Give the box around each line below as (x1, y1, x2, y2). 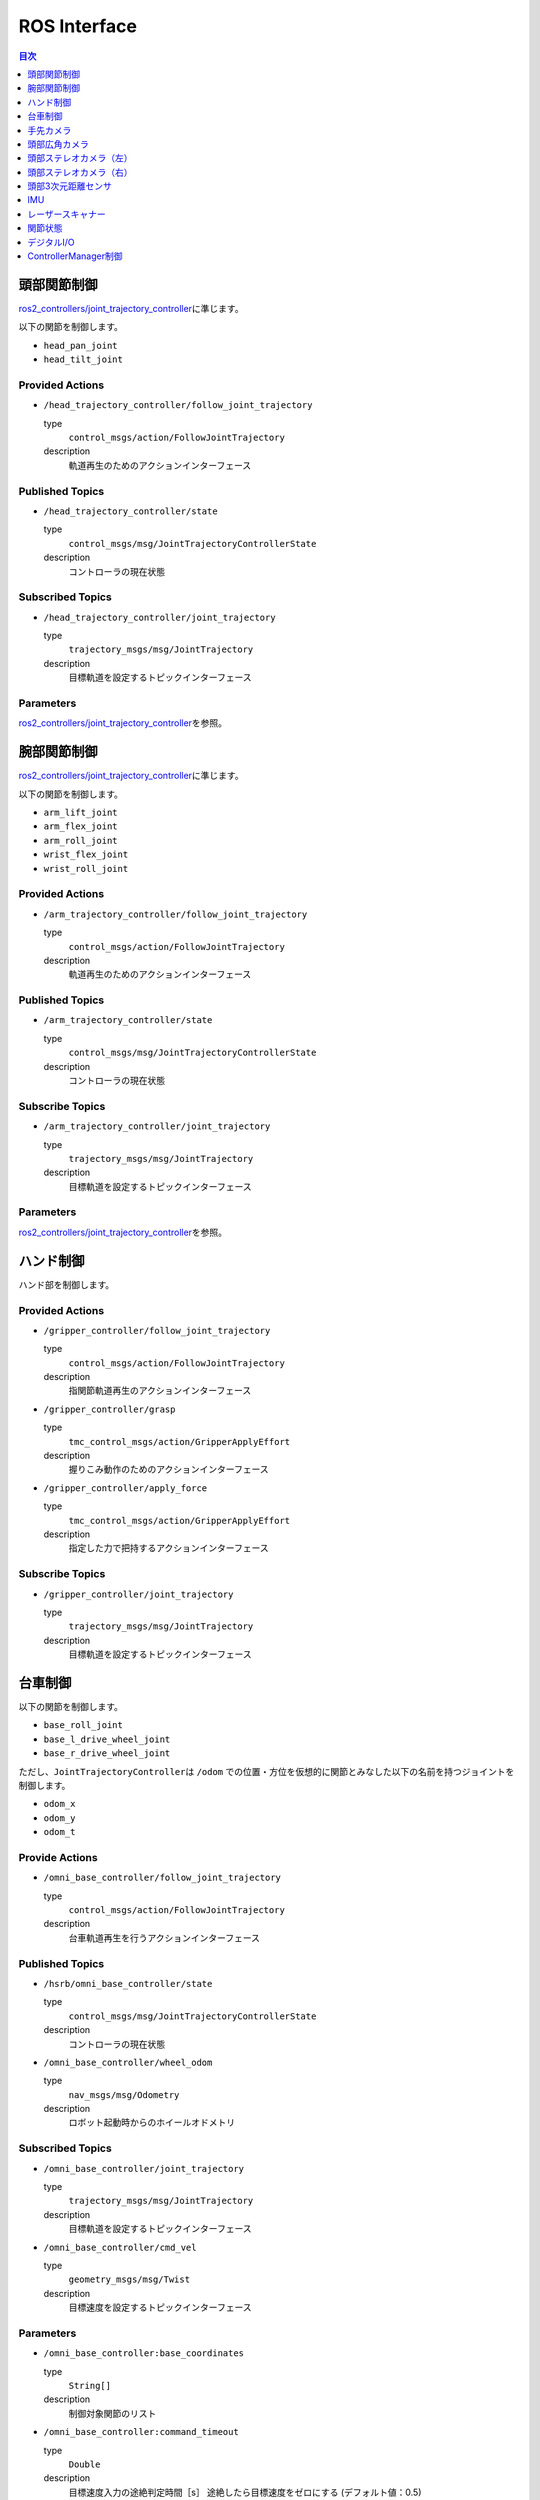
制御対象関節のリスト (68, 2407, 157, 2419)
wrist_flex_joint (43, 849, 129, 860)
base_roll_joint (43, 1720, 124, 1731)
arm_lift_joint (43, 807, 119, 819)
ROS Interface (18, 15, 137, 37)
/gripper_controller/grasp (43, 1403, 176, 1415)
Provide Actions (18, 1850, 99, 1864)
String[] (68, 2380, 112, 2392)
